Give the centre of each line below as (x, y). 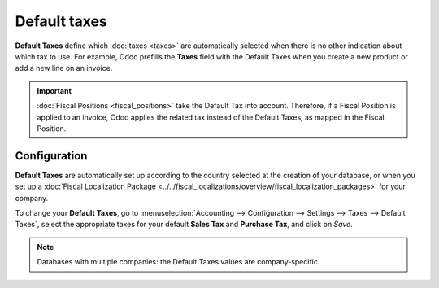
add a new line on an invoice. (64, 68)
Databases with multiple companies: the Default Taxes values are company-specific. (178, 262)
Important (54, 90)
